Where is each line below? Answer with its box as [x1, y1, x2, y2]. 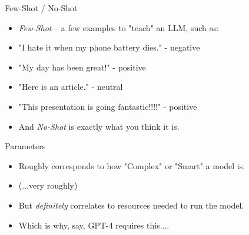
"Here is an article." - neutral [18, 80, 123, 93]
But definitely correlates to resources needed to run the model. [18, 199, 244, 211]
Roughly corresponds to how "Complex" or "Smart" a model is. [18, 159, 245, 172]
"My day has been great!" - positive [18, 61, 146, 73]
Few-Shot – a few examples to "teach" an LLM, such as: [18, 21, 219, 33]
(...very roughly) [18, 179, 78, 192]
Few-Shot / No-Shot [5, 2, 78, 14]
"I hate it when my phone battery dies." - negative [18, 41, 200, 53]
